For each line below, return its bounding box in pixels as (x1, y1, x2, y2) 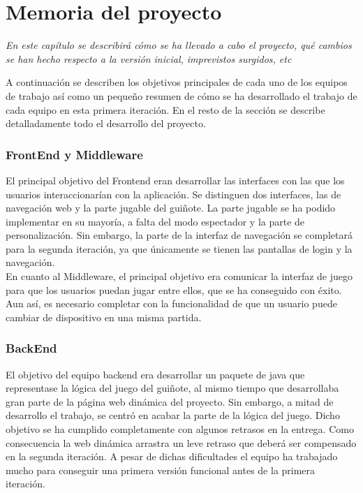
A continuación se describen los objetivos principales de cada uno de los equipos (6, 75, 348, 89)
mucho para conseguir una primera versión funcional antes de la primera (6, 462, 316, 477)
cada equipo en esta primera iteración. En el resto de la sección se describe (6, 102, 325, 117)
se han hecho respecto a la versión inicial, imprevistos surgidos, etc (6, 51, 292, 66)
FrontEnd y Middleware (6, 145, 143, 163)
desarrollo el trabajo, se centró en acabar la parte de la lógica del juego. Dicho (6, 408, 340, 422)
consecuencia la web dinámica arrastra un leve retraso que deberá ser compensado (6, 435, 357, 450)
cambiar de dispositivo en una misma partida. (6, 309, 202, 324)
